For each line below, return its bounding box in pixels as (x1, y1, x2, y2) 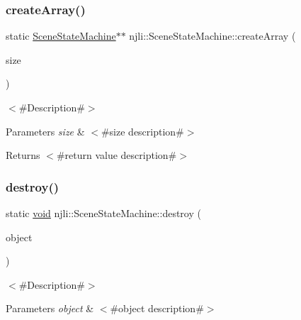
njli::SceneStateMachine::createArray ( (129, 28, 296, 43)
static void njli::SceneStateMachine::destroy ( (6, 206, 201, 220)
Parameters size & (6, 123, 85, 138)
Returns (6, 148, 40, 162)
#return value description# (56, 148, 177, 162)
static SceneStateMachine (6, 28, 116, 43)
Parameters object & (6, 301, 94, 316)
